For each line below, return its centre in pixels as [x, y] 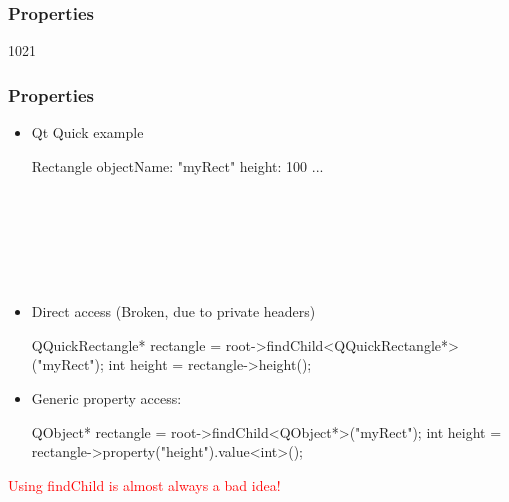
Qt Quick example [87, 132]
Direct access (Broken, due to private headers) [173, 311]
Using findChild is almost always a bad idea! [144, 484]
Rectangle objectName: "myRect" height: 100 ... [177, 165]
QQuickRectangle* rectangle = [126, 344]
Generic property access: [106, 397]
